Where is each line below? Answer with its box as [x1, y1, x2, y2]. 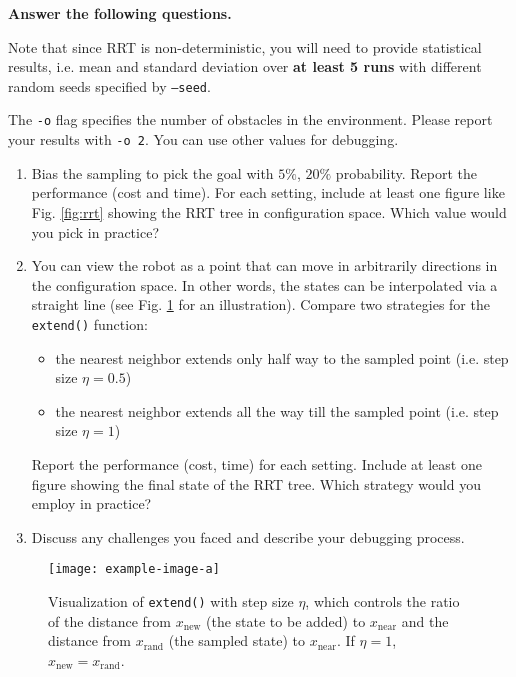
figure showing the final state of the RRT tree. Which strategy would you [31, 473, 481, 494]
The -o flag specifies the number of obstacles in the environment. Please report [8, 109, 493, 130]
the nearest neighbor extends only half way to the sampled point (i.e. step [55, 347, 509, 368]
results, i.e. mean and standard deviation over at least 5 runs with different [8, 56, 482, 77]
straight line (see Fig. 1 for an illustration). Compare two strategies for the [31, 294, 490, 315]
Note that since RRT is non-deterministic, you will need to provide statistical [8, 36, 482, 57]
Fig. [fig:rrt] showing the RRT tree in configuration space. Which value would [31, 201, 507, 222]
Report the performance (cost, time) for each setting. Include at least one [31, 453, 482, 474]
